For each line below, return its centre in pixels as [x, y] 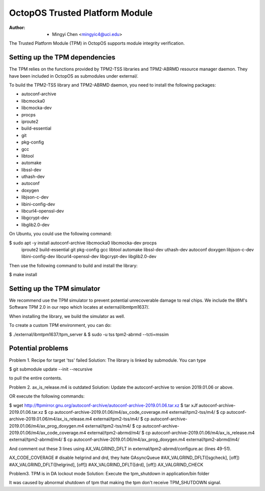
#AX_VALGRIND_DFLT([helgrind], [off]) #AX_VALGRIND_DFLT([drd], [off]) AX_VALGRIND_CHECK [106, 464]
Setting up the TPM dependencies [62, 57]
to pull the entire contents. [36, 378]
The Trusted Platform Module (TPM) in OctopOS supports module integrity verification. [97, 43]
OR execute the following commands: [47, 396]
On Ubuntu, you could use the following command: [61, 234]
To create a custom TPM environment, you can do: [60, 325]
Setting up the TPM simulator [55, 288]
